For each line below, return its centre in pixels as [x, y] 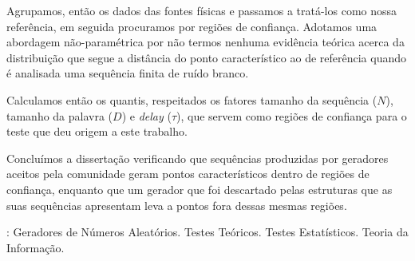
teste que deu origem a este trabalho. [97, 131]
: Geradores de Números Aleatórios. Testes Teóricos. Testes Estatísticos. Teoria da [207, 232]
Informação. [36, 247]
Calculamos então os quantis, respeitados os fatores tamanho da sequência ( [192, 99]
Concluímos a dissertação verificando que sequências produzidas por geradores [198, 158]
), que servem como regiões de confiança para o [292, 115]
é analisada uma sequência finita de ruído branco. [128, 73]
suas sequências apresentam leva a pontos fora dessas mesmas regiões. [177, 205]
